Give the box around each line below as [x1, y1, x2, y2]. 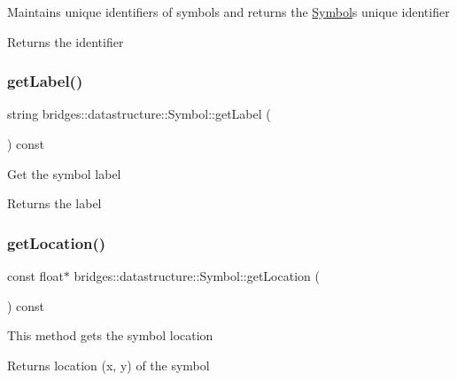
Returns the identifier [7, 32, 124, 51]
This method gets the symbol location [7, 326, 213, 345]
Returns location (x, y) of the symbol [7, 355, 210, 374]
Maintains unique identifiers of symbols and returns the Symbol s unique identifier [7, 3, 450, 20]
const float [7, 267, 64, 284]
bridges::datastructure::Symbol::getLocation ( [74, 267, 320, 284]
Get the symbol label [7, 164, 121, 183]
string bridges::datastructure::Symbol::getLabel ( [7, 105, 271, 123]
